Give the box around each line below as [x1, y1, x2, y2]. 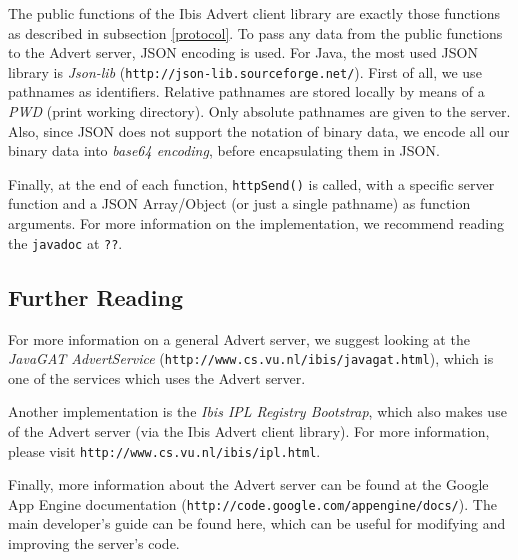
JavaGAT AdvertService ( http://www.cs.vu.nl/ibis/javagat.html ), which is [8, 348, 494, 369]
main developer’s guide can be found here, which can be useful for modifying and [8, 513, 506, 534]
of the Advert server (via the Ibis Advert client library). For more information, [8, 420, 490, 441]
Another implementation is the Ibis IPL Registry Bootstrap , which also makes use [8, 401, 507, 422]
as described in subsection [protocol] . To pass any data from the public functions [8, 22, 503, 43]
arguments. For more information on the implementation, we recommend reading [8, 213, 504, 234]
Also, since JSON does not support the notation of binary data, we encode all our [8, 120, 510, 141]
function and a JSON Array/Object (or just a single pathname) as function [8, 193, 471, 214]
